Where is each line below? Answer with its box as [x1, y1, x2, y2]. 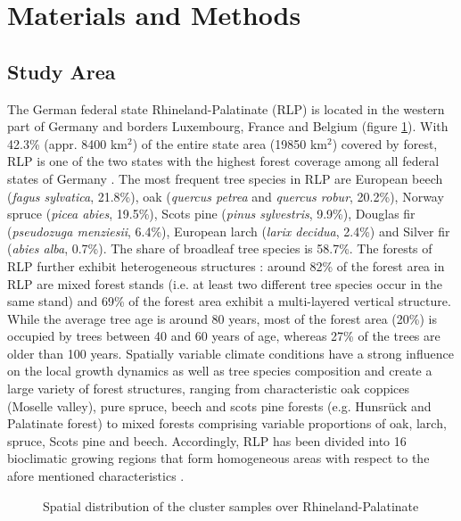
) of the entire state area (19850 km [132, 134, 327, 153]
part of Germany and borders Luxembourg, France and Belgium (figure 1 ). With [7, 117, 449, 136]
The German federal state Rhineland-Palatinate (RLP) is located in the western [7, 99, 445, 118]
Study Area [7, 57, 116, 85]
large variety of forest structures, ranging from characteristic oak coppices [7, 379, 410, 398]
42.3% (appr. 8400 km [7, 134, 128, 153]
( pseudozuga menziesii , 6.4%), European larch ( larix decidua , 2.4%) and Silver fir [7, 221, 450, 240]
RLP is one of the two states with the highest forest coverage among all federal [7, 152, 440, 170]
